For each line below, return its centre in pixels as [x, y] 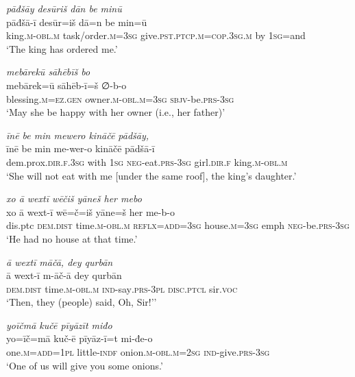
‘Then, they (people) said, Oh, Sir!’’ [82, 302]
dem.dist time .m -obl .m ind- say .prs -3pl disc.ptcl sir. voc [122, 288]
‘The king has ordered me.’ [62, 48]
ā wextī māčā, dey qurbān [60, 262]
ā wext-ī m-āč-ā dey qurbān [64, 275]
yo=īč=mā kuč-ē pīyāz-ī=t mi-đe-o [79, 338]
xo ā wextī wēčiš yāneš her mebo [74, 198]
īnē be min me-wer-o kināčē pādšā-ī [81, 148]
